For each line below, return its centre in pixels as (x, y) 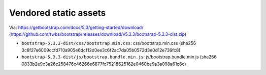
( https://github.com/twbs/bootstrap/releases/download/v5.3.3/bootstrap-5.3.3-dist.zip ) (98, 34)
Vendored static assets (57, 13)
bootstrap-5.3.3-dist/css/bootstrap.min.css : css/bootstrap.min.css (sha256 (109, 43)
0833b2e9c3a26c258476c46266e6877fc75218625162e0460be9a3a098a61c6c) (104, 64)
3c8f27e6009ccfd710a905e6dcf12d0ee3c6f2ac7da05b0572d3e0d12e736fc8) (101, 50)
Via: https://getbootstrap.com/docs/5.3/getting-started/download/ (76, 27)
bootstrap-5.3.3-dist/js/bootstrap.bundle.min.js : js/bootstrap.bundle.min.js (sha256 (119, 57)
